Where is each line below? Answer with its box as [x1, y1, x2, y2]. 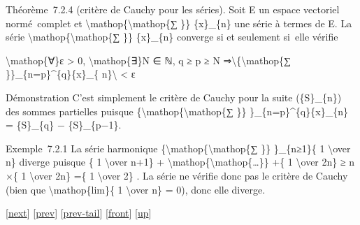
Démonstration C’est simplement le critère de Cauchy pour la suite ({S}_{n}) [6, 89, 342, 104]
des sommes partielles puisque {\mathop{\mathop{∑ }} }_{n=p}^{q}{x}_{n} [6, 103, 348, 118]
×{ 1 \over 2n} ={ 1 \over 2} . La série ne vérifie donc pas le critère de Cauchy [6, 168, 348, 182]
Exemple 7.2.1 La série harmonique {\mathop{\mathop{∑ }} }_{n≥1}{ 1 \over [6, 140, 351, 155]
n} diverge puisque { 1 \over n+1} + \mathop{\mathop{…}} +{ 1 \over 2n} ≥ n [6, 154, 355, 169]
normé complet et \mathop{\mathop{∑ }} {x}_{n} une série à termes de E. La [6, 15, 352, 30]
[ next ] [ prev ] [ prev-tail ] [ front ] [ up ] [6, 205, 152, 220]
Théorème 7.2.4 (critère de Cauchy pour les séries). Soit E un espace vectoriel [6, 2, 340, 16]
